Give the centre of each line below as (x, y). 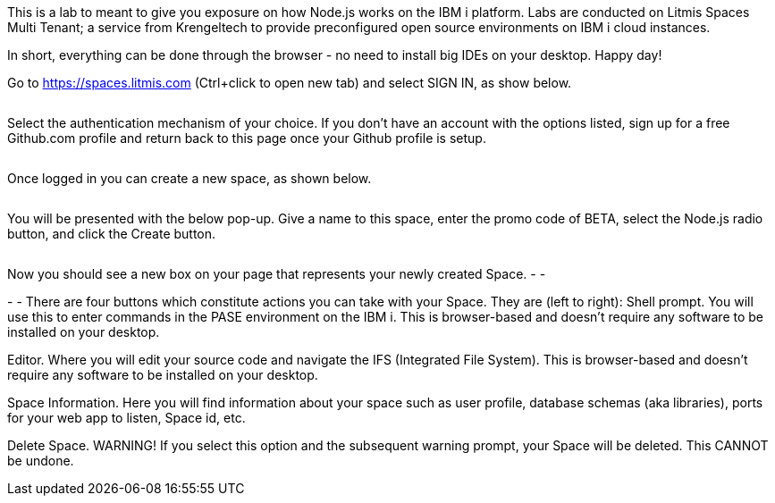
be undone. (41, 461)
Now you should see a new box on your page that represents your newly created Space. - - (277, 274)
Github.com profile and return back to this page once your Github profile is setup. (247, 138)
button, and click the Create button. (112, 234)
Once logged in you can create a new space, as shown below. (190, 178)
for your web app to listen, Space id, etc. (126, 418)
